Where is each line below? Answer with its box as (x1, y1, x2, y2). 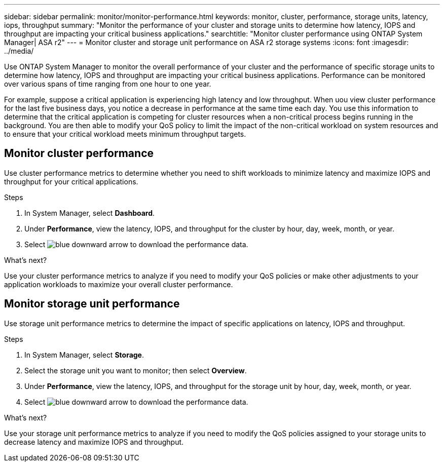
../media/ (4, 47, 34, 55)
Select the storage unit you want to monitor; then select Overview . (24, 366, 247, 375)
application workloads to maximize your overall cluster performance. (4, 280, 233, 289)
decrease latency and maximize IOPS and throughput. (4, 437, 184, 446)
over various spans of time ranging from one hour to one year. (4, 80, 211, 88)
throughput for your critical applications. (4, 177, 138, 186)
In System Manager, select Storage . (24, 350, 144, 359)
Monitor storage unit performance (4, 297, 180, 310)
